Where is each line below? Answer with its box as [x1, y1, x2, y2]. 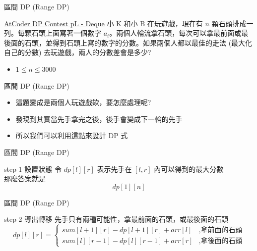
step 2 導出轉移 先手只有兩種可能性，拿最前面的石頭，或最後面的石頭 [4, 214, 228, 224]
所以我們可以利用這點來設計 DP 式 [15, 130, 128, 141]
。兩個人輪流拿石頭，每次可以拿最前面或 [109, 28, 242, 38]
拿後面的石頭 [200, 238, 243, 245]
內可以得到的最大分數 [154, 163, 224, 174]
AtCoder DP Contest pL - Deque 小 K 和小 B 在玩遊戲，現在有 [4, 18, 203, 28]
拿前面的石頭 [200, 227, 243, 234]
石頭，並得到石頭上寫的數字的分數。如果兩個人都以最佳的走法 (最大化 [24, 37, 253, 48]
